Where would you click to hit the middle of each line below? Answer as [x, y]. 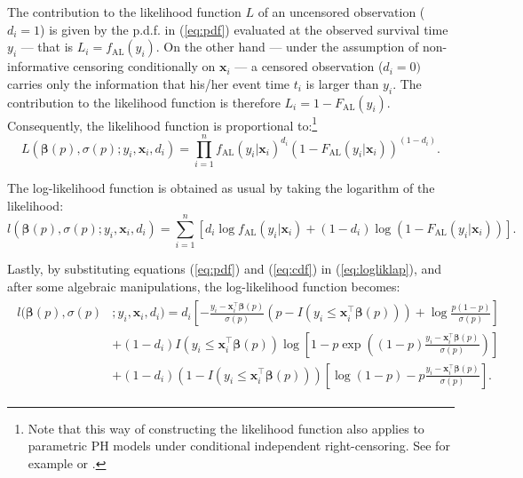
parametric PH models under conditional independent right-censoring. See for [239, 446]
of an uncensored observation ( [341, 12]
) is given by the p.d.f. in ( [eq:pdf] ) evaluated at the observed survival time [244, 29]
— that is [47, 47]
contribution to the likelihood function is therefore [144, 102]
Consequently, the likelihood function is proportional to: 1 [162, 123]
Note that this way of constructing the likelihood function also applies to [226, 428]
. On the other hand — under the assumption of [287, 47]
